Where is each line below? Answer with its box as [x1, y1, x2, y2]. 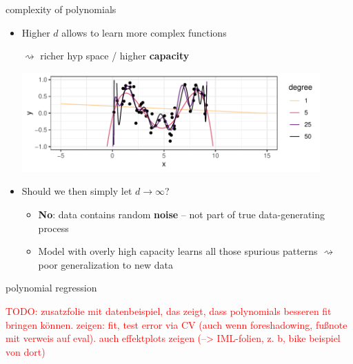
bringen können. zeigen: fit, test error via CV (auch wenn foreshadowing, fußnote [6, 317, 347, 332]
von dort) [6, 344, 46, 358]
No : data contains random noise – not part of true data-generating [38, 207, 325, 222]
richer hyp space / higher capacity [40, 48, 190, 63]
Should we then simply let [21, 184, 132, 198]
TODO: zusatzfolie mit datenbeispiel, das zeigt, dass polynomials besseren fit [6, 303, 332, 318]
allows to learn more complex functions [61, 25, 227, 39]
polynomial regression [6, 280, 97, 295]
